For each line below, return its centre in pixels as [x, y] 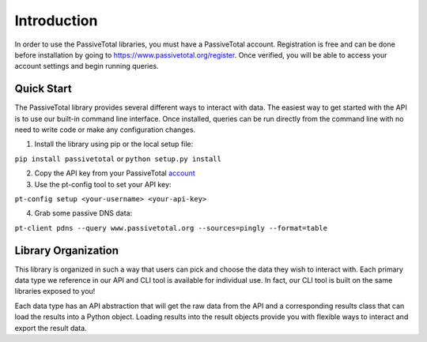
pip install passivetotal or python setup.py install [118, 159]
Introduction [56, 21]
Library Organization [66, 250]
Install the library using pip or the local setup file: [114, 144]
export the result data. [51, 328]
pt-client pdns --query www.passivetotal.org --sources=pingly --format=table [171, 228]
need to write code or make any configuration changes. [105, 130]
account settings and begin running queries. [87, 66]
